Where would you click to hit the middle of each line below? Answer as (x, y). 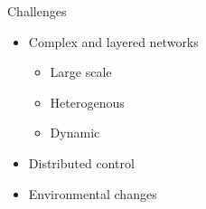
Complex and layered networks (113, 41)
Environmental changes (93, 193)
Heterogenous (87, 102)
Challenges (37, 11)
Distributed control (81, 162)
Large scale (81, 72)
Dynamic (75, 133)
